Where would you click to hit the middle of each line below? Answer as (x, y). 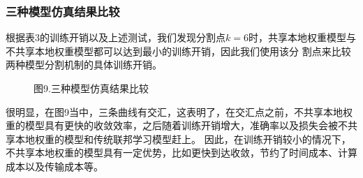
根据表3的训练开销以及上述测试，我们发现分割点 (116, 37)
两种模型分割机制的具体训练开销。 (84, 65)
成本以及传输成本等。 (54, 166)
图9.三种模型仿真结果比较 (91, 88)
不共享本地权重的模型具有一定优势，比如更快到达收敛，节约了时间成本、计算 (181, 153)
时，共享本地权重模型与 (302, 37)
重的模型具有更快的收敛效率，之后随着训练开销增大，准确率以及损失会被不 (177, 125)
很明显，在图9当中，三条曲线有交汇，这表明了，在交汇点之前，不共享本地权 (179, 111)
